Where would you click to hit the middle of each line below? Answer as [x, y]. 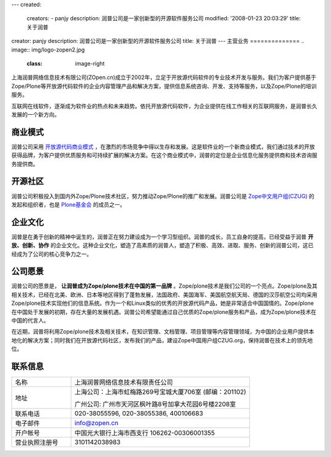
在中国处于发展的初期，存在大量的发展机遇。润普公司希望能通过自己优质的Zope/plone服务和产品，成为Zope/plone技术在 [164, 312]
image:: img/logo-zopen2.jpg [48, 50]
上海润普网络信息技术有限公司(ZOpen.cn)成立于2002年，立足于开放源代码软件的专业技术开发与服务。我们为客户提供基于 [164, 77]
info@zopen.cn [97, 423]
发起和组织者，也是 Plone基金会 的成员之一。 [68, 204]
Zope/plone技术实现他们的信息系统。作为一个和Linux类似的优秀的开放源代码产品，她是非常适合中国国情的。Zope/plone [163, 303]
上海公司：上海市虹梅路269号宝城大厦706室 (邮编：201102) [160, 392]
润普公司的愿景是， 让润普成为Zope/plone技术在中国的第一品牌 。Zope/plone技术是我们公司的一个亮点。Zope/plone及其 [165, 286]
